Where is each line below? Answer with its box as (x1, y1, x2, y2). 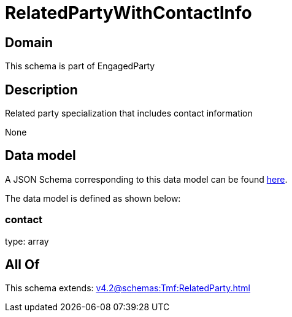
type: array (5, 235, 49, 246)
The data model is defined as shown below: (5, 193, 181, 204)
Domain (5, 34, 53, 50)
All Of (5, 257, 40, 273)
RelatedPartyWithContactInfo (5, 2, 252, 23)
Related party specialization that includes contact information (5, 108, 253, 119)
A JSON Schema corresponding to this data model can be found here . (5, 174, 288, 185)
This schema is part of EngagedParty (5, 61, 155, 72)
